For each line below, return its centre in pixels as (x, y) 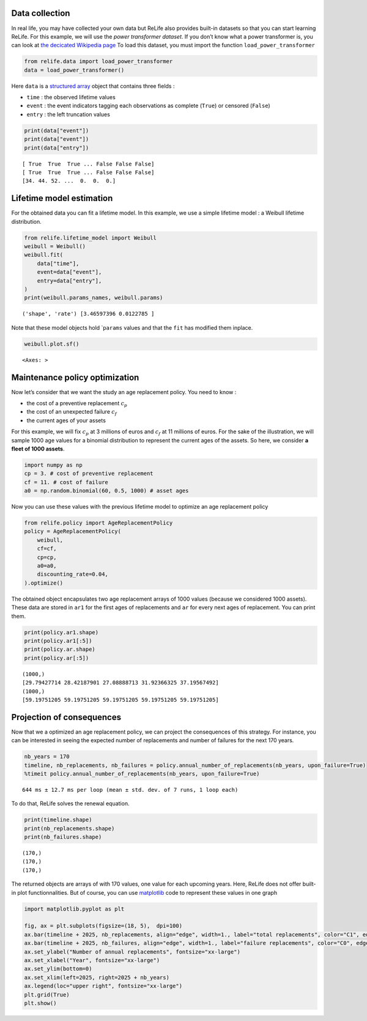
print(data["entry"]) (57, 148)
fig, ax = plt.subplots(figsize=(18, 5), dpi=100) (103, 926)
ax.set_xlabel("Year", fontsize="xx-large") (92, 960)
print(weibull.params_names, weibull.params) (94, 298)
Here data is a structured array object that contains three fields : (93, 86)
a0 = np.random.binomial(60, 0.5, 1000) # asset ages (106, 491)
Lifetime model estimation (62, 198)
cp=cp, (47, 557)
